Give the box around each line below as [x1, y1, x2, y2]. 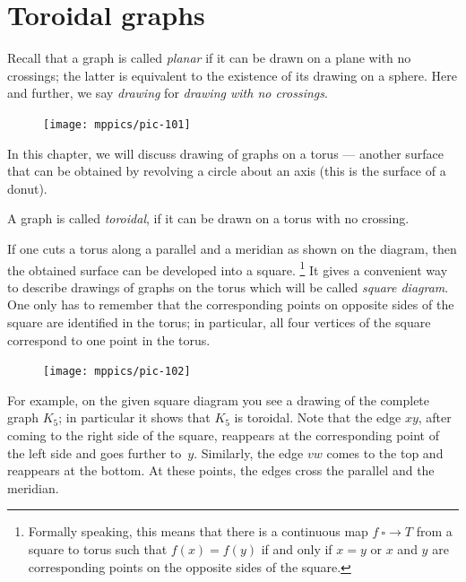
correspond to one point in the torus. [7, 330, 211, 349]
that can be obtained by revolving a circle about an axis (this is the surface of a [7, 161, 446, 180]
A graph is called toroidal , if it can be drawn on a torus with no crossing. [7, 209, 410, 228]
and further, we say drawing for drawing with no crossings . [7, 83, 328, 102]
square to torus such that [28, 539, 168, 558]
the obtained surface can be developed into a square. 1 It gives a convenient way [7, 257, 448, 279]
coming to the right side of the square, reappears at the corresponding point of [7, 426, 440, 444]
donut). [7, 178, 47, 197]
